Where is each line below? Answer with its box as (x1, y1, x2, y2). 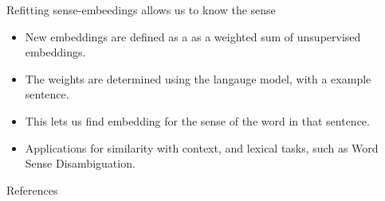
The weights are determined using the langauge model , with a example (25, 70, 371, 87)
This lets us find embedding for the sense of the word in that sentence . (25, 112, 370, 129)
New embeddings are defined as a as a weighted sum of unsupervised (25, 28, 361, 44)
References (6, 181, 58, 198)
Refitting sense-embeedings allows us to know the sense (6, 2, 276, 17)
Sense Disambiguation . (25, 155, 136, 172)
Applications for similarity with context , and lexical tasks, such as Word (25, 139, 379, 156)
